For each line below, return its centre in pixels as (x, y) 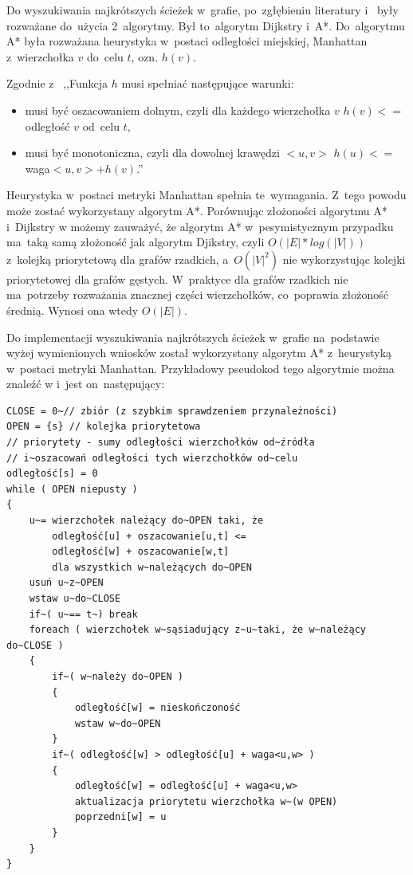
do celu (105, 56)
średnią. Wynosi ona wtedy (73, 310)
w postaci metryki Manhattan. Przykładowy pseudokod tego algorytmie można (201, 368)
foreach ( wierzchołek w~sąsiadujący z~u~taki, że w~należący (198, 630)
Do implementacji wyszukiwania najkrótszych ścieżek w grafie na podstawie (193, 337)
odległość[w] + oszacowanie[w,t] (141, 552)
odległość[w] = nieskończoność (157, 708)
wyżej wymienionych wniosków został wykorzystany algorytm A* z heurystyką (199, 353)
